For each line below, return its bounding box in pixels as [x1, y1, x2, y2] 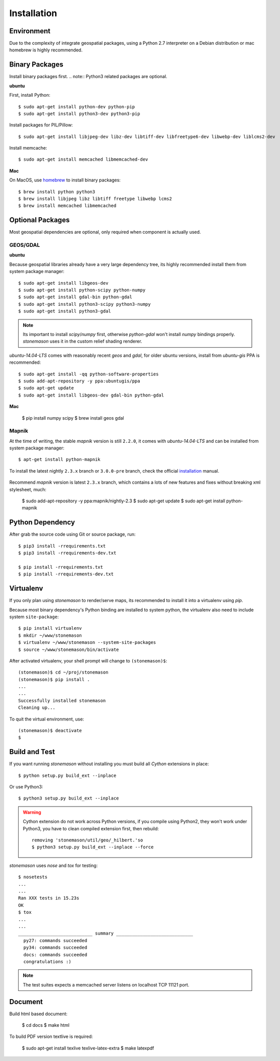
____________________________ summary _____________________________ [18, 931, 194, 937]
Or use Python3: [9, 784, 43, 790]
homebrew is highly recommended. [9, 47, 83, 53]
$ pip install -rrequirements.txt [18, 564, 103, 570]
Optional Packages [9, 216, 70, 224]
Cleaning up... [18, 705, 56, 710]
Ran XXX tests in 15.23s [18, 895, 79, 901]
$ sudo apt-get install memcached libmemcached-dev [18, 157, 148, 162]
